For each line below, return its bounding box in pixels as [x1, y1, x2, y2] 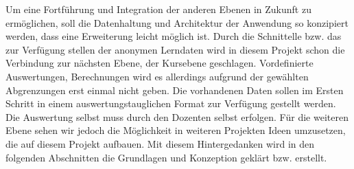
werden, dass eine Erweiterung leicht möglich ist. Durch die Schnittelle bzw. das [5, 29, 342, 43]
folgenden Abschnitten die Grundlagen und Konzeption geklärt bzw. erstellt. [5, 150, 327, 164]
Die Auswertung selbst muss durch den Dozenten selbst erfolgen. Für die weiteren [5, 109, 349, 124]
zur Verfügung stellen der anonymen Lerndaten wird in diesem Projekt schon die [5, 42, 345, 56]
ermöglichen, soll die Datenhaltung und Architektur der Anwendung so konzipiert [5, 15, 349, 30]
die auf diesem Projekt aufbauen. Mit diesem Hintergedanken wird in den [5, 136, 315, 150]
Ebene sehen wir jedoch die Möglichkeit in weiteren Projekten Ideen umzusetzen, [5, 123, 346, 137]
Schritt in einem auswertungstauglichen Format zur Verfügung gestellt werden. [5, 96, 336, 111]
